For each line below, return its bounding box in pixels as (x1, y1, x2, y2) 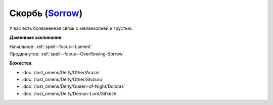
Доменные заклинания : (9, 34, 63, 40)
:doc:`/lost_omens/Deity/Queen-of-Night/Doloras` (22, 83, 126, 89)
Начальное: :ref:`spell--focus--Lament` (9, 43, 92, 50)
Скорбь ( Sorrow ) (9, 8, 83, 19)
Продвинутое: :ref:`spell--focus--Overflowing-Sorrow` (9, 50, 124, 57)
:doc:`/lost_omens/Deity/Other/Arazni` (22, 69, 101, 75)
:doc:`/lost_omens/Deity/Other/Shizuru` (22, 76, 104, 82)
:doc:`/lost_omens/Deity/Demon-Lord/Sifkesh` (22, 90, 118, 96)
